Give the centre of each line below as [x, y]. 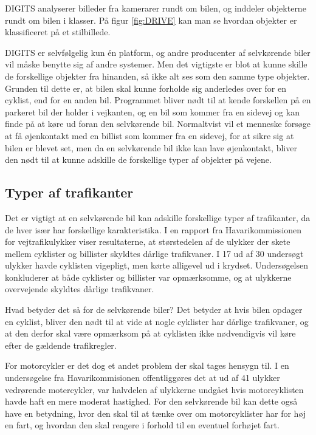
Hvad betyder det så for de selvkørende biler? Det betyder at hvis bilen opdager [154, 310]
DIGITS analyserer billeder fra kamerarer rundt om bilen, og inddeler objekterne [156, 8]
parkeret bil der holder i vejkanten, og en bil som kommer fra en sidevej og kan [152, 111]
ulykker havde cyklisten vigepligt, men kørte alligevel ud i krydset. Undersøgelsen [157, 265]
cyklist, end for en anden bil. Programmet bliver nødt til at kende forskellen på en [158, 100]
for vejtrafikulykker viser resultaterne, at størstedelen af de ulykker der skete [148, 241]
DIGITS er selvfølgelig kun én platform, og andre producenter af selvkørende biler [158, 52]
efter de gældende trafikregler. [61, 345]
